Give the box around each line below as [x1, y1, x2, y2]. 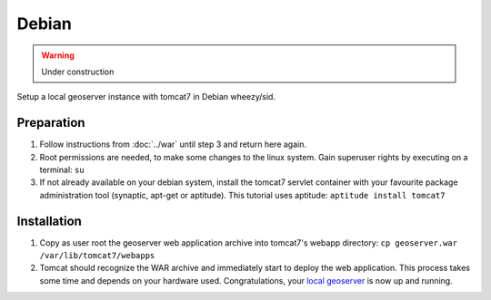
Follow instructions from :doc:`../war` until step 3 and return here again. [39, 139, 307, 150]
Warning [41, 50, 75, 61]
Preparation [16, 115, 85, 131]
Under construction [41, 66, 115, 77]
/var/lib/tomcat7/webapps [39, 250, 155, 261]
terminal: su [39, 164, 85, 176]
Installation [16, 213, 82, 228]
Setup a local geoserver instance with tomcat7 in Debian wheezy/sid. [16, 92, 276, 102]
